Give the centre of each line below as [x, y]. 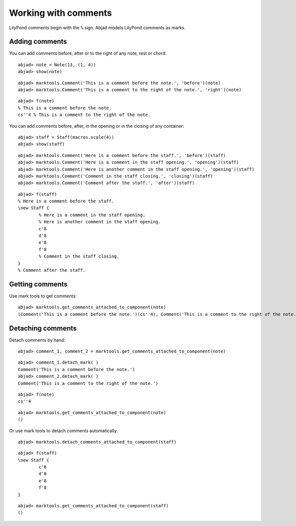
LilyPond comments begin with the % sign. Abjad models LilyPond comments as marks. [97, 28]
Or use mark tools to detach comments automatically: [64, 431]
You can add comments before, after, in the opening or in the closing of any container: [97, 126]
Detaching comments [43, 328]
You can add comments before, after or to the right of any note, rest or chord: [88, 53]
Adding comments [38, 42]
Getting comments [38, 284]
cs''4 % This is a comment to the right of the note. [84, 115]
